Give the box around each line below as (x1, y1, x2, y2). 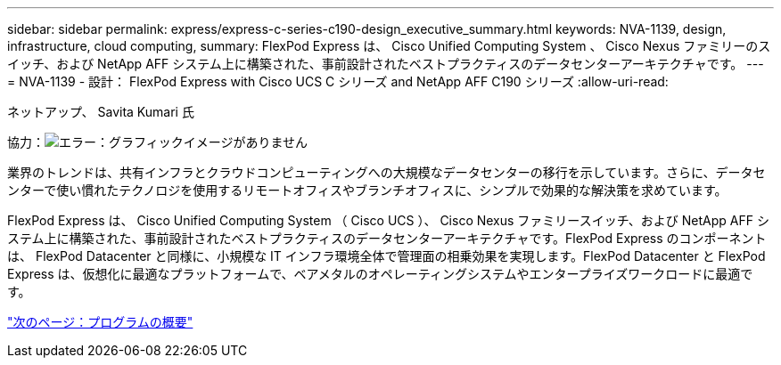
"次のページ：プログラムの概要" (7, 314, 193, 329)
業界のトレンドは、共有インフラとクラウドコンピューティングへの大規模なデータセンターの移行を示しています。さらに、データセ (7, 165, 766, 180)
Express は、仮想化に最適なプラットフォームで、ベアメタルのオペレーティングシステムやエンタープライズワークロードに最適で (7, 266, 753, 281)
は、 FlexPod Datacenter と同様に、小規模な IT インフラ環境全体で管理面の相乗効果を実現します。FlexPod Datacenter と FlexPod (7, 248, 766, 264)
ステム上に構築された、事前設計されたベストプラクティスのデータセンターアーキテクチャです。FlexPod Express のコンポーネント (7, 231, 767, 246)
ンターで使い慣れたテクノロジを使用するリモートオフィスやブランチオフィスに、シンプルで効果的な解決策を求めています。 (7, 182, 728, 198)
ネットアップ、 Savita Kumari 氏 (7, 104, 194, 119)
